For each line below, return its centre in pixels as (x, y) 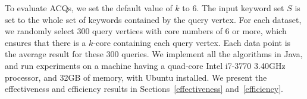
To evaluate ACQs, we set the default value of (89, 8)
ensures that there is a (46, 42)
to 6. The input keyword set (233, 8)
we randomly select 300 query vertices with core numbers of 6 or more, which (146, 31)
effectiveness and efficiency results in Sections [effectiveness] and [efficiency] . (144, 89)
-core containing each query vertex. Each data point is (192, 42)
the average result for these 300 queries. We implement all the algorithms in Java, (154, 54)
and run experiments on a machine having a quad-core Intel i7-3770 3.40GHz (145, 65)
